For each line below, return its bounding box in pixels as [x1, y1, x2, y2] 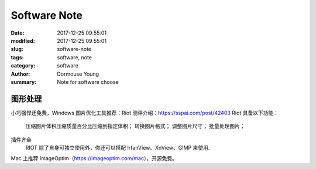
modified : [11, 37, 35, 44]
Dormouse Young [57, 70, 99, 77]
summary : [11, 78, 37, 85]
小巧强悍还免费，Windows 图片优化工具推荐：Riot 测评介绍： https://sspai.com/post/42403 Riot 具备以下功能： [11, 109, 279, 116]
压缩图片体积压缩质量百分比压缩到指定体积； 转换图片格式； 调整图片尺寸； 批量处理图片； [25, 123, 245, 130]
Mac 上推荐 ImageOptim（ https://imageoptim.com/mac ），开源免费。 [11, 155, 178, 162]
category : [11, 62, 36, 69]
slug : [11, 46, 23, 53]
